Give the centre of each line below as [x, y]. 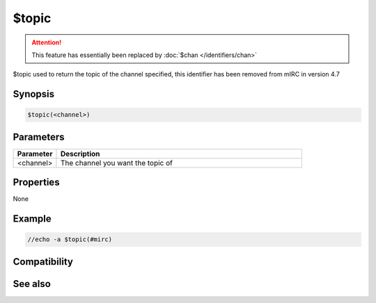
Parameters [39, 137]
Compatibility [43, 262]
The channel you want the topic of [117, 163]
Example [32, 219]
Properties [36, 182]
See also [32, 284]
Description [80, 154]
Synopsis [34, 94]
